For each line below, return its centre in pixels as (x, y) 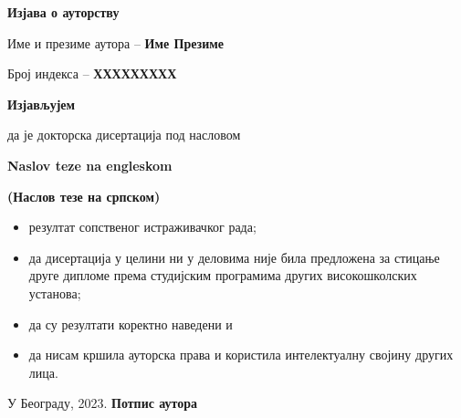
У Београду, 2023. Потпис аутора (103, 403)
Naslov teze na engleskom (90, 165)
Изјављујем (42, 104)
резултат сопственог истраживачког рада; (142, 227)
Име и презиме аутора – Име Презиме (115, 42)
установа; (55, 293)
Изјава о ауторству (63, 12)
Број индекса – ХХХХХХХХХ (92, 73)
